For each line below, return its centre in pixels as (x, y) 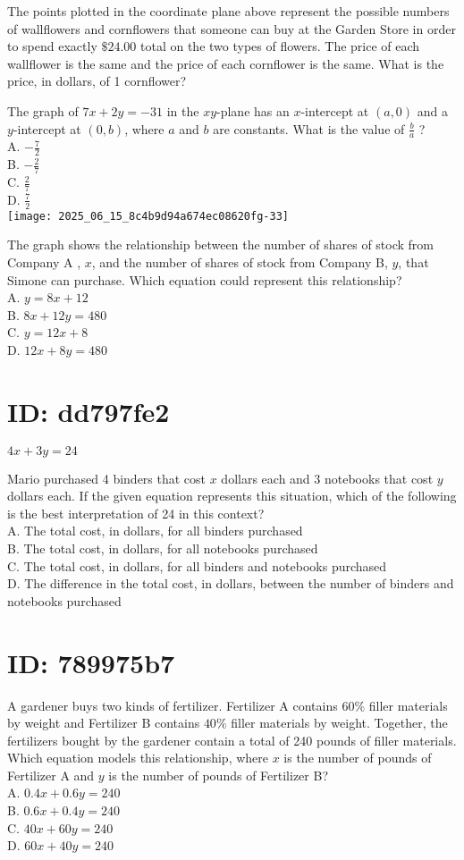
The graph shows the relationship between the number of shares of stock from (221, 245)
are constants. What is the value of (309, 128)
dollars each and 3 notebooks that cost (327, 478)
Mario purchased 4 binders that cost (107, 478)
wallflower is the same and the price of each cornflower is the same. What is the (226, 63)
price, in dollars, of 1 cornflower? (97, 81)
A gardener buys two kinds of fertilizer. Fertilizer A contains (173, 705)
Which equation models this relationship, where (138, 758)
